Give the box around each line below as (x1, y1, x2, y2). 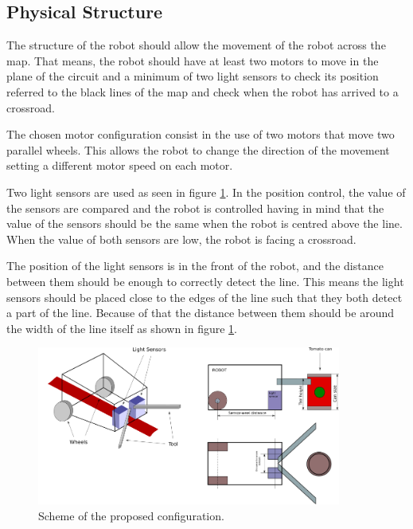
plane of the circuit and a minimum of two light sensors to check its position (6, 68, 379, 84)
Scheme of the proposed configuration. (38, 507, 224, 523)
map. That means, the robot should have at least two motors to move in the (6, 52, 379, 69)
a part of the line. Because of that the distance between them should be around (6, 304, 394, 321)
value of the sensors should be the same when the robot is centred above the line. (6, 215, 403, 232)
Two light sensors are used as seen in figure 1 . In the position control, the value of (6, 183, 406, 200)
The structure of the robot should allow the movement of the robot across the (6, 37, 386, 53)
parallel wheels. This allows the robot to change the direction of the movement (6, 141, 390, 158)
